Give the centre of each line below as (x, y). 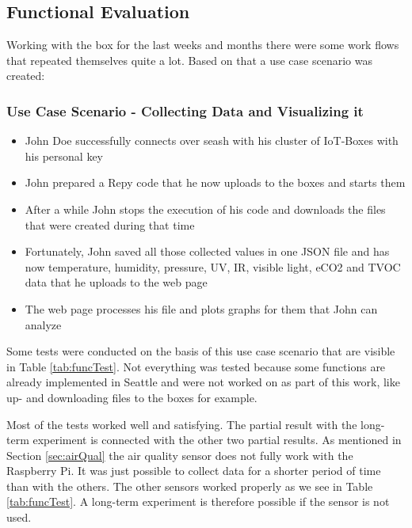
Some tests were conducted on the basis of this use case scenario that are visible (201, 351)
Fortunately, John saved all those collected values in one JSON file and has (207, 251)
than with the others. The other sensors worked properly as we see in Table (190, 486)
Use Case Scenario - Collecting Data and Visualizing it (185, 110)
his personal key (64, 156)
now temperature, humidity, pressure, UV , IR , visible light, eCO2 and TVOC (213, 266)
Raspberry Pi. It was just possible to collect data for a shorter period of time (194, 471)
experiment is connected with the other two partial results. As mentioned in (217, 440)
